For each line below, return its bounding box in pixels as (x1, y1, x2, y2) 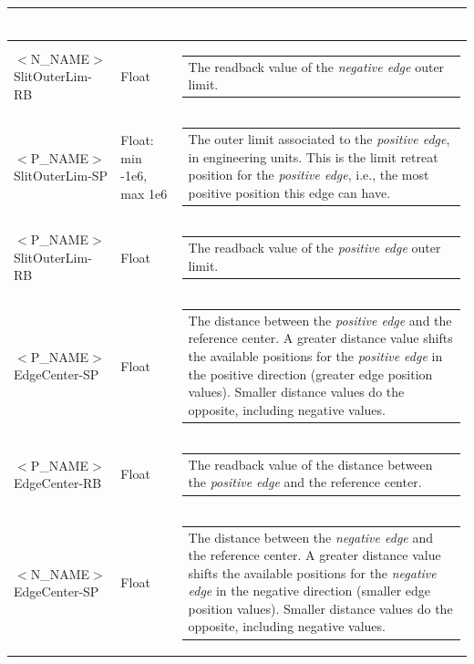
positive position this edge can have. (188, 182, 391, 202)
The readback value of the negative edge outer (188, 57, 445, 76)
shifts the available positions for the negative (188, 563, 437, 582)
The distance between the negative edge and (188, 527, 434, 546)
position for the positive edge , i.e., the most (188, 165, 429, 184)
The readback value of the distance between (188, 454, 433, 473)
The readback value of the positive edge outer (188, 238, 441, 257)
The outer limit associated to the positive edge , (188, 130, 450, 149)
